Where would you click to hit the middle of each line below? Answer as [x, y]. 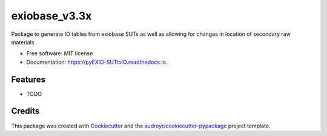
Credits [25, 111]
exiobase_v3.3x [51, 16]
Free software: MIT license [60, 53]
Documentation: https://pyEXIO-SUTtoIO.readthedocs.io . [97, 62]
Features [28, 79]
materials [23, 42]
